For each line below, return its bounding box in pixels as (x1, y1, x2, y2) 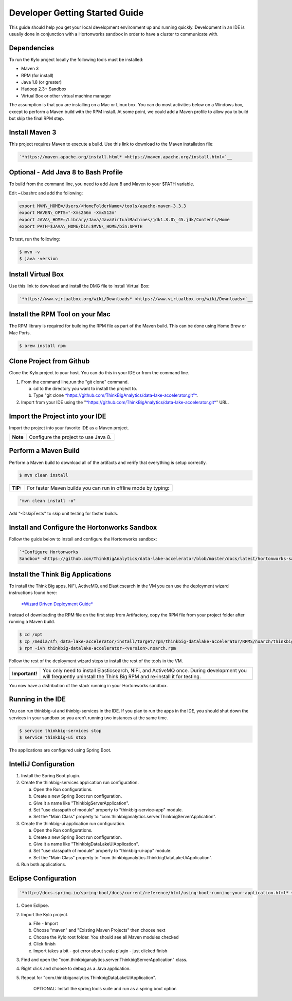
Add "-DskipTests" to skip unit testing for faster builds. (9, 511, 119, 517)
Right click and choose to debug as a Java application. (21, 965, 131, 972)
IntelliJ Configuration (9, 760, 75, 768)
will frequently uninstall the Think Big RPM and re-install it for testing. (42, 673, 201, 680)
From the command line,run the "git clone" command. (21, 379, 129, 385)
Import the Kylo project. (21, 911, 69, 917)
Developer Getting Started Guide (9, 7, 144, 18)
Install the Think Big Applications (9, 570, 111, 578)
